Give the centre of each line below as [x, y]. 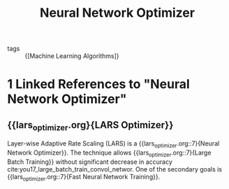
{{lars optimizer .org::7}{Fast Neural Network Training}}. [84, 177]
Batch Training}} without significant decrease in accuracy [90, 162]
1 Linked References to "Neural [98, 84]
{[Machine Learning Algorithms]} [72, 56]
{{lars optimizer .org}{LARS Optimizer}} [90, 126]
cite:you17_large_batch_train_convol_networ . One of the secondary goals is [114, 169]
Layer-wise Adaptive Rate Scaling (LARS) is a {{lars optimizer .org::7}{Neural [113, 145]
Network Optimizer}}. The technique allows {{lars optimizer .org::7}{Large [109, 153]
